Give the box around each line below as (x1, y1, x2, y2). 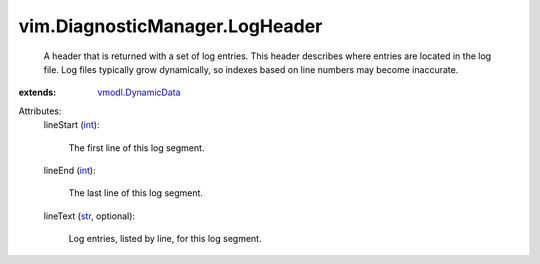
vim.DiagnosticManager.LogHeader (18, 15, 323, 37)
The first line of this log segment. (68, 141, 205, 154)
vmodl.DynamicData (97, 86, 181, 99)
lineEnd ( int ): (43, 164, 96, 176)
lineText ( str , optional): (43, 210, 135, 222)
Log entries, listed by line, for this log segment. (68, 233, 262, 245)
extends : (18, 86, 57, 99)
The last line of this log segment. (68, 187, 204, 199)
